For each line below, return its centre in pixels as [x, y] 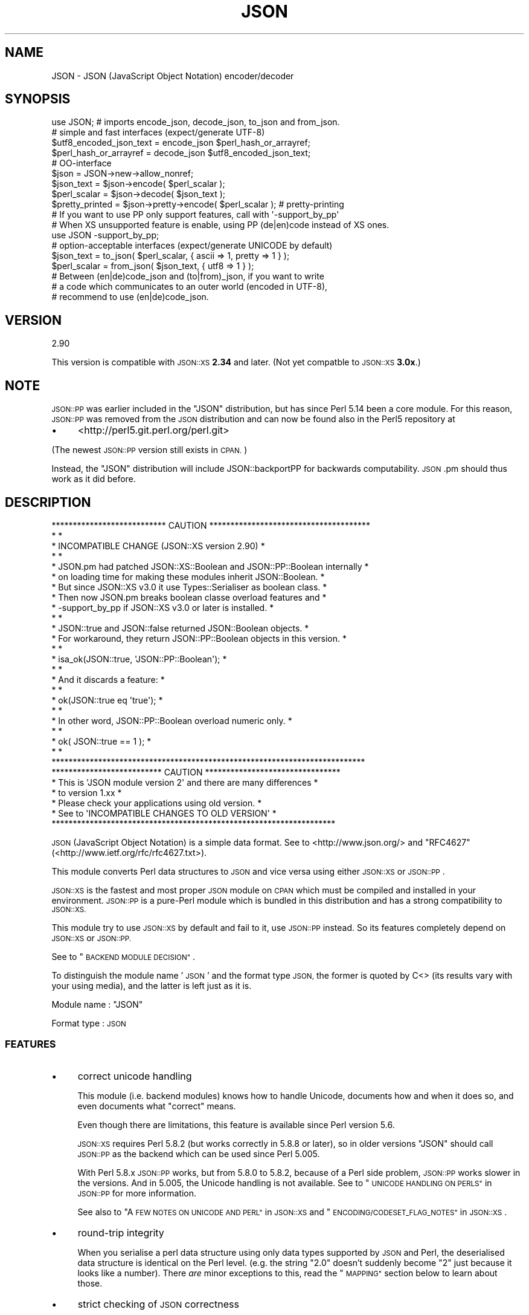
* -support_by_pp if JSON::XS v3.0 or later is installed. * [163, 607]
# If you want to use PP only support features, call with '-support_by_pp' [195, 215]
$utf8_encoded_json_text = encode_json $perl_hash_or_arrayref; [181, 143]
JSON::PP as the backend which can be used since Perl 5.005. [199, 1153]
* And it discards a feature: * [108, 679]
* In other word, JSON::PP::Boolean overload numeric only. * [172, 720]
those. [90, 1283]
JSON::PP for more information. [137, 1193]
